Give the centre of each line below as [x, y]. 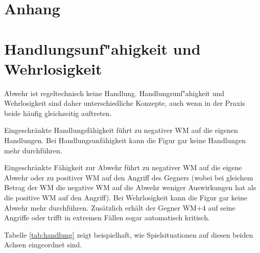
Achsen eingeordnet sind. [43, 245]
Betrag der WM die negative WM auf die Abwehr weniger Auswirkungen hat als [130, 187]
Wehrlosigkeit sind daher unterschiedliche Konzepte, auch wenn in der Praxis [125, 103]
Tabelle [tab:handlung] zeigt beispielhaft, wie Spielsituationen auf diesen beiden [129, 234]
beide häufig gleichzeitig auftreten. [58, 113]
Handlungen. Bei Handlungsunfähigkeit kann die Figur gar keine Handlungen [125, 140]
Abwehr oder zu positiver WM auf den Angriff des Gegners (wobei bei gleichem [129, 177]
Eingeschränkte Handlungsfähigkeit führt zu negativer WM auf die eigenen [121, 130]
